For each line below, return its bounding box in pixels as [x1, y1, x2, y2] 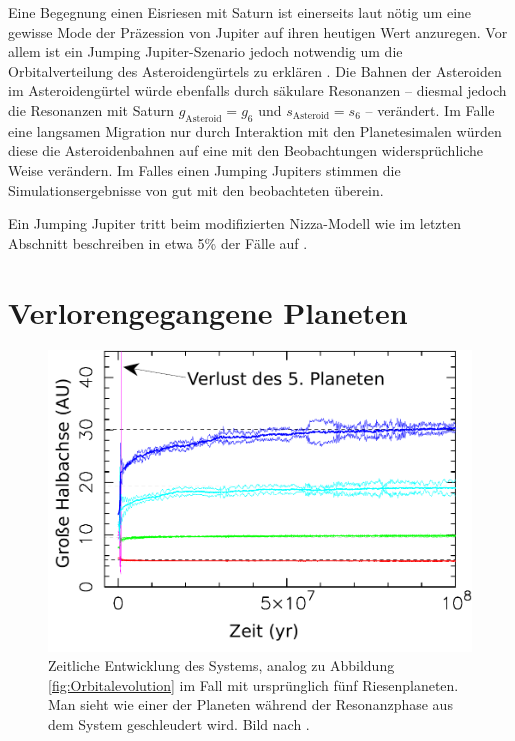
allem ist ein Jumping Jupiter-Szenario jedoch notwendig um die [8, 41, 403, 62]
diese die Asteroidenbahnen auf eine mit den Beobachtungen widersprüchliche [8, 140, 483, 161]
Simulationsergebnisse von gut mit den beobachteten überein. [8, 179, 384, 200]
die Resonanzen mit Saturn [8, 99, 174, 120]
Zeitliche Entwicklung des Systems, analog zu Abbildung [48, 655, 395, 676]
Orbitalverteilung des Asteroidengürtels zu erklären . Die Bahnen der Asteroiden [8, 60, 502, 81]
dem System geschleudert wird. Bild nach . [48, 713, 310, 734]
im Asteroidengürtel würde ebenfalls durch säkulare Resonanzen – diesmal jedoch [8, 80, 507, 101]
